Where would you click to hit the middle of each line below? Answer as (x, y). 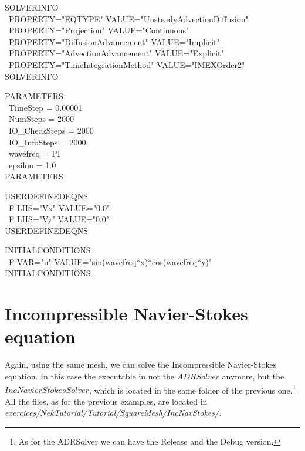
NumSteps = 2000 (41, 119)
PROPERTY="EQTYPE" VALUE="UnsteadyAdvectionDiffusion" (128, 18)
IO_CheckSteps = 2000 (51, 130)
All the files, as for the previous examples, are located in (106, 401)
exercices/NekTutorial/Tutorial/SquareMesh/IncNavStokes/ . (113, 413)
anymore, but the (253, 376)
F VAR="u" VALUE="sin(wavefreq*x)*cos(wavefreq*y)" (110, 261)
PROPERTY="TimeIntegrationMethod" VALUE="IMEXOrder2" (127, 64)
